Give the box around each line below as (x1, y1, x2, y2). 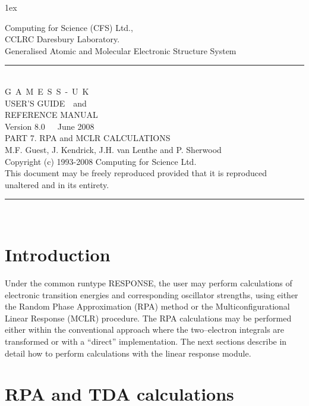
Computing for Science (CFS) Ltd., (5, 21, 133, 33)
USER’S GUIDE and (5, 96, 87, 109)
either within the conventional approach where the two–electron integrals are (5, 323, 285, 336)
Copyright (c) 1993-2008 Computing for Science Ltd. (5, 155, 197, 167)
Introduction (5, 242, 111, 267)
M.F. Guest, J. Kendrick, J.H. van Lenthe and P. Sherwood (5, 143, 222, 155)
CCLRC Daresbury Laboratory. (5, 33, 120, 45)
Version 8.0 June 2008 (5, 120, 94, 132)
